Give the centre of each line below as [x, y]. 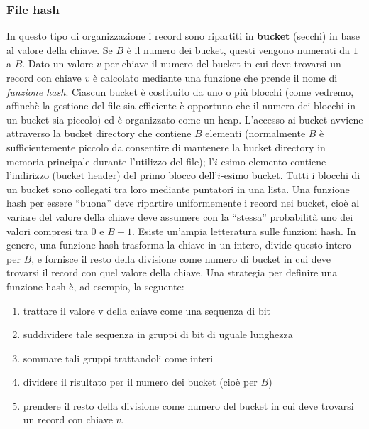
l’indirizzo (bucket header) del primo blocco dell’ [112, 175]
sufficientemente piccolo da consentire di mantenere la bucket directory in [166, 147]
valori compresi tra [47, 230]
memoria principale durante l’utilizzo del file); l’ [110, 161]
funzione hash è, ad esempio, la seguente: [95, 286]
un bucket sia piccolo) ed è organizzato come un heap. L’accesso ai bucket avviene [185, 119]
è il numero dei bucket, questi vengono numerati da [238, 49]
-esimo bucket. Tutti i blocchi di [291, 175]
